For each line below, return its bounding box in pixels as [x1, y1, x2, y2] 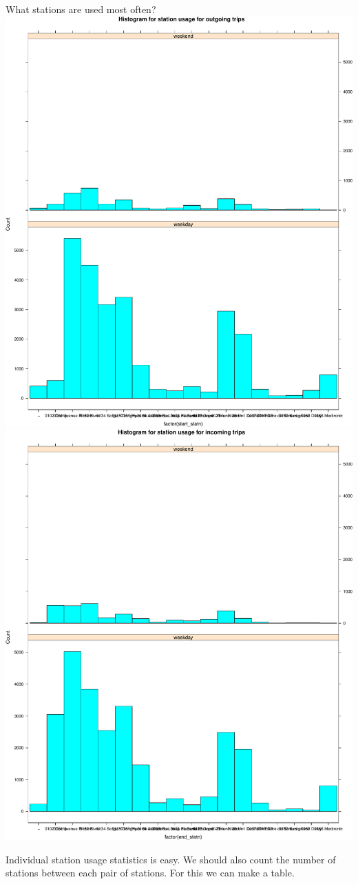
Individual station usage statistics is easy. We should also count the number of [6, 852, 336, 866]
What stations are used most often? [6, 2, 156, 16]
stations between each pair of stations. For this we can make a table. [6, 865, 295, 880]
